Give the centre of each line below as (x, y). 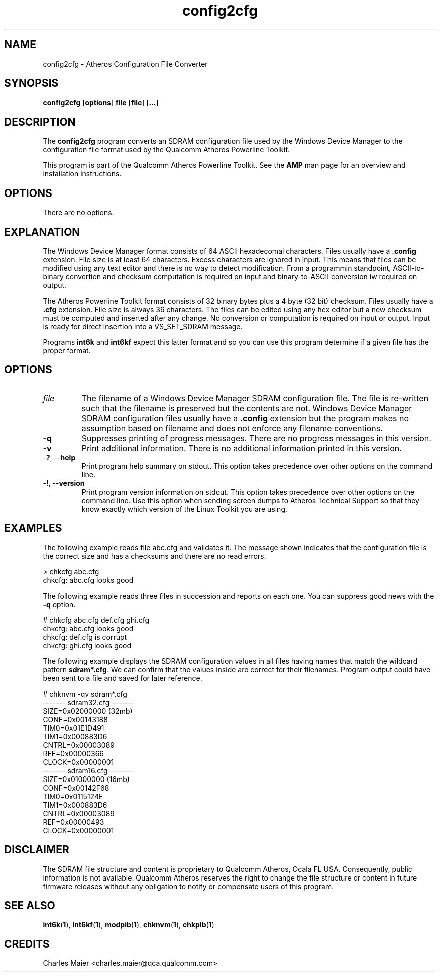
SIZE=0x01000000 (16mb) (86, 779)
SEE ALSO (30, 905)
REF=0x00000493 (74, 822)
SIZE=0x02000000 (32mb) (88, 711)
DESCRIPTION (40, 122)
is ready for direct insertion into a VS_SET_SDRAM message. (143, 326)
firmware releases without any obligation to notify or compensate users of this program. (188, 886)
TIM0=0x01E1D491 (74, 728)
